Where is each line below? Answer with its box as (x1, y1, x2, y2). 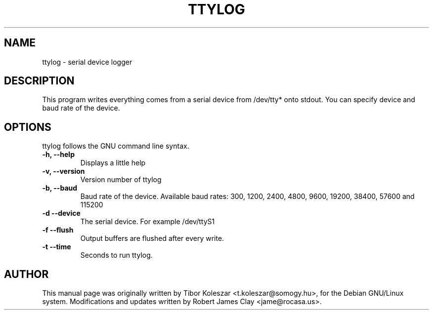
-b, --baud (42, 184, 78, 193)
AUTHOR (4, 268, 49, 280)
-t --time (42, 242, 71, 251)
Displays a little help (80, 158, 146, 167)
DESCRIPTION (4, 75, 75, 87)
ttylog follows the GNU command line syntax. (42, 142, 189, 151)
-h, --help (42, 150, 75, 159)
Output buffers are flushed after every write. (80, 234, 224, 243)
